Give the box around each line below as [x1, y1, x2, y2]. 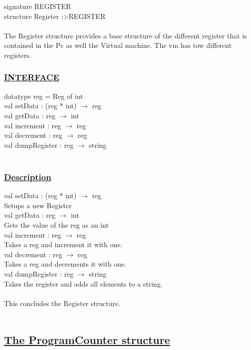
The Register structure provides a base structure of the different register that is [4, 30, 247, 40]
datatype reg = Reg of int [4, 90, 83, 101]
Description [4, 170, 51, 183]
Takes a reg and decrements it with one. [4, 259, 127, 269]
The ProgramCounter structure [4, 332, 170, 348]
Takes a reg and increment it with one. [4, 239, 123, 250]
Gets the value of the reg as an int [4, 219, 109, 230]
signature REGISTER [4, 1, 71, 11]
